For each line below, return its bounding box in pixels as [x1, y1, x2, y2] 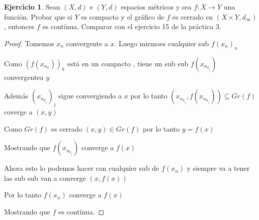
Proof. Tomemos [4, 38, 54, 48]
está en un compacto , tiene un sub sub [67, 58, 189, 68]
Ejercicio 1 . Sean [4, 2, 60, 12]
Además [4, 90, 29, 101]
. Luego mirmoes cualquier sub [114, 38, 209, 48]
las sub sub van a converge [4, 172, 86, 183]
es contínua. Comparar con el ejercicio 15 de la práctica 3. [42, 21, 221, 32]
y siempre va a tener [187, 163, 250, 173]
